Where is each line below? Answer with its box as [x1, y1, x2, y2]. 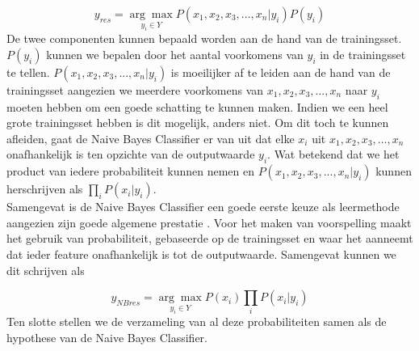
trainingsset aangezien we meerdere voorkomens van [6, 81, 264, 98]
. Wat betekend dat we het [267, 146, 400, 163]
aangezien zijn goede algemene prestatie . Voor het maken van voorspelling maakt [6, 214, 412, 230]
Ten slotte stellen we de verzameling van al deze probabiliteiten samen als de [6, 313, 387, 330]
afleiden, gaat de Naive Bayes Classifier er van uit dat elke [6, 129, 295, 146]
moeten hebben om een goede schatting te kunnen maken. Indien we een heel [6, 98, 388, 115]
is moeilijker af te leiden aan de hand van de [170, 63, 391, 80]
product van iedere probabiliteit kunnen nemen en [6, 163, 254, 180]
